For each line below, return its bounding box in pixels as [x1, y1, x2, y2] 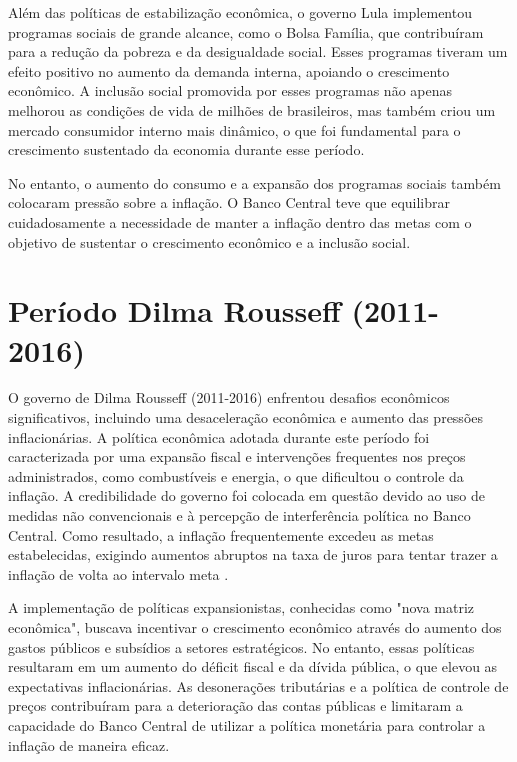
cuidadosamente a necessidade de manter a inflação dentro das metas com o [8, 211, 472, 232]
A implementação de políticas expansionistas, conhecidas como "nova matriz [8, 597, 475, 618]
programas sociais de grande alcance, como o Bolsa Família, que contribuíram [8, 21, 484, 42]
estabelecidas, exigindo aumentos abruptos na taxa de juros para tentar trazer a [8, 544, 498, 565]
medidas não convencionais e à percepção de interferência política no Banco [8, 505, 471, 525]
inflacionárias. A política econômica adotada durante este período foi [8, 426, 430, 447]
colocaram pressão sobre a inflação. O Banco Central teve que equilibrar [8, 192, 451, 213]
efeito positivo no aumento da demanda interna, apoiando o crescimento [8, 60, 450, 81]
